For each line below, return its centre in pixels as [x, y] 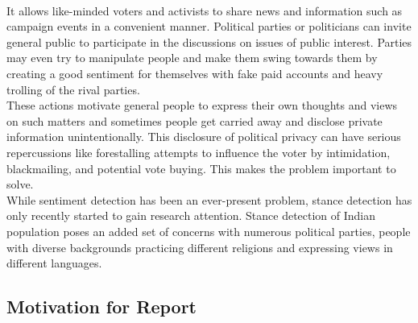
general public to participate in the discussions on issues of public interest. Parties [209, 41]
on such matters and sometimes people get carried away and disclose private [195, 120]
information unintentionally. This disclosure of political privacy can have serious [204, 137]
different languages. [54, 263]
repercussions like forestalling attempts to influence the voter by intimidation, [199, 152]
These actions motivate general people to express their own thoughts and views [202, 105]
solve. [20, 184]
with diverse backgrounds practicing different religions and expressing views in [200, 247]
